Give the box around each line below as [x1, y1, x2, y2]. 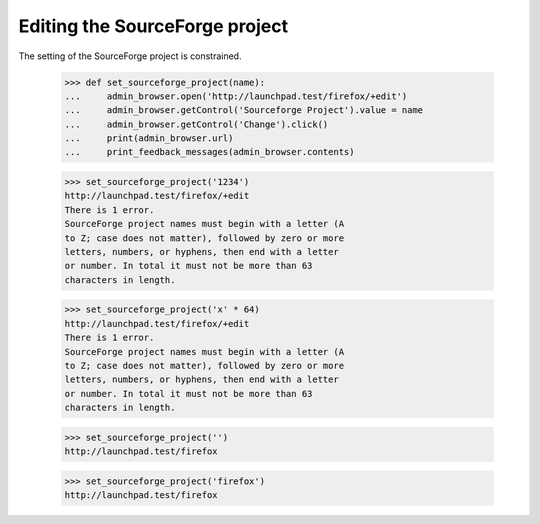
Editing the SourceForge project [18, 15, 289, 37]
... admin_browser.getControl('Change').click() [64, 118, 329, 130]
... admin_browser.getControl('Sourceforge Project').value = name [64, 105, 424, 116]
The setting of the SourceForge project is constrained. [18, 50, 242, 62]
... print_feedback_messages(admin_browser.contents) [64, 146, 355, 158]
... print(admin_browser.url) [64, 133, 234, 144]
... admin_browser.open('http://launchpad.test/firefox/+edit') [64, 90, 408, 102]
